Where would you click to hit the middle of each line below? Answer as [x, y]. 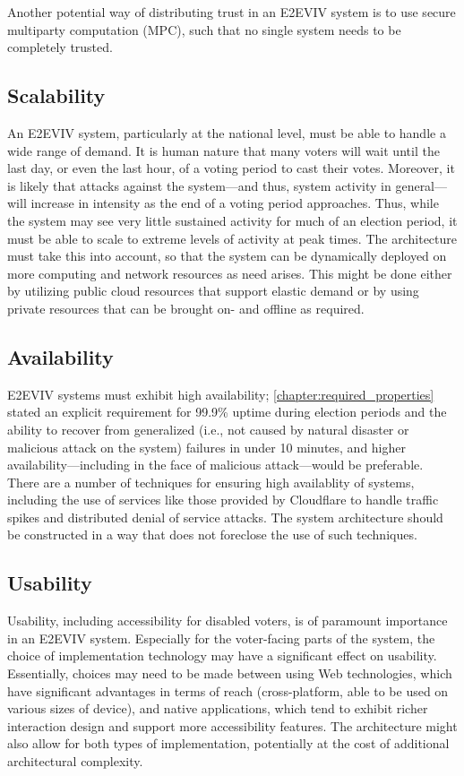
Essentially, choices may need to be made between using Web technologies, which [230, 673]
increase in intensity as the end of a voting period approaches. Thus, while [235, 203]
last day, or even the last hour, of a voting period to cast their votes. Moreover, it [231, 168]
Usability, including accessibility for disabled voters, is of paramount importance [228, 621]
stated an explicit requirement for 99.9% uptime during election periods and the [227, 412]
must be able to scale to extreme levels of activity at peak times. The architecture [232, 238]
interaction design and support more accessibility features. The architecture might [232, 725]
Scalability [56, 95]
